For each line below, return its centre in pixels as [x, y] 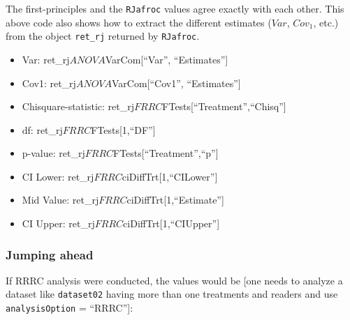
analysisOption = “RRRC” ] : [70, 308]
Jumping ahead [50, 254]
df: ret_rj [42, 129]
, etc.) [326, 22]
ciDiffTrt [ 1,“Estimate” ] [175, 200]
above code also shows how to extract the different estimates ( [139, 22]
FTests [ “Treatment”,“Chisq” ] [224, 106]
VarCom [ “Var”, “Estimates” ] [167, 59]
